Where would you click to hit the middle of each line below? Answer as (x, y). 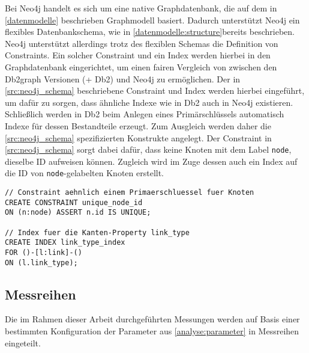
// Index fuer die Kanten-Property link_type (97, 232)
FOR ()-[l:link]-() (43, 252)
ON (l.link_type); (41, 262)
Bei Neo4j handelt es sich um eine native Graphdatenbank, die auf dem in (141, 8)
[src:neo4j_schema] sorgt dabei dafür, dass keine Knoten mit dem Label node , (148, 149)
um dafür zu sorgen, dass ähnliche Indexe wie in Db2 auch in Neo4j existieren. (149, 102)
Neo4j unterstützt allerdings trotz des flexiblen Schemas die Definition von (142, 43)
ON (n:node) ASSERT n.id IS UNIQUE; (78, 213)
